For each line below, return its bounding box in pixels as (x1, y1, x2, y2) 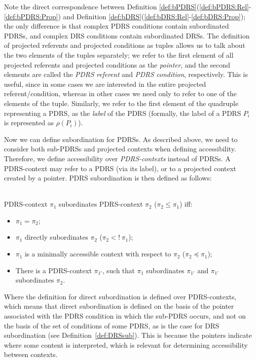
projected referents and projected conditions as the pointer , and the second (4, 59, 230, 70)
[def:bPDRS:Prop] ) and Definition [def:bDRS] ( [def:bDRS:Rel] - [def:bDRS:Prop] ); (4, 11, 246, 21)
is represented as (4, 117, 54, 128)
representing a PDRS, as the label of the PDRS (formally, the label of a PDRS (4, 108, 241, 118)
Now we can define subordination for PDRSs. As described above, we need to (4, 134, 238, 144)
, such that (102, 265, 135, 275)
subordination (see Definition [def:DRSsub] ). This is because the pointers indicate (4, 330, 252, 340)
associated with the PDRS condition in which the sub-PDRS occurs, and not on (4, 311, 246, 321)
